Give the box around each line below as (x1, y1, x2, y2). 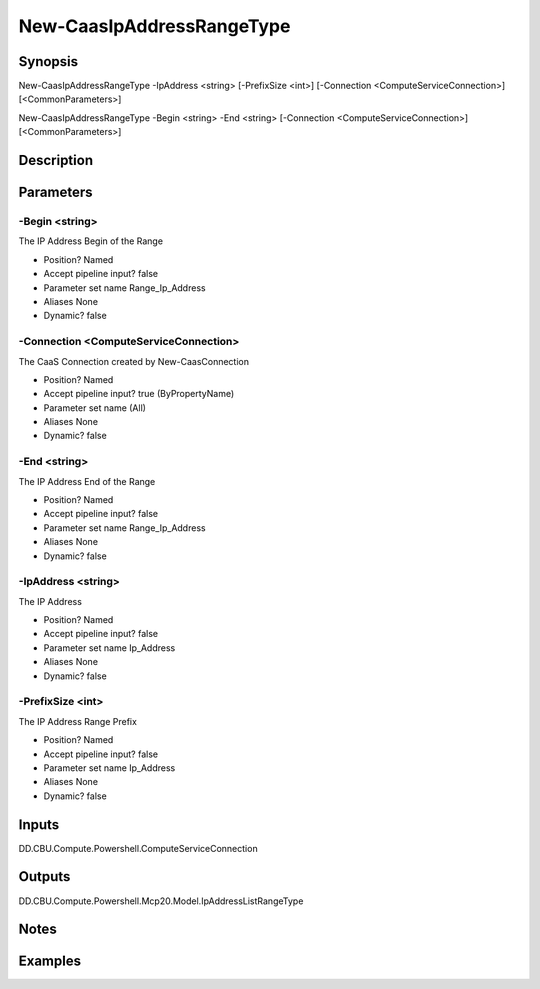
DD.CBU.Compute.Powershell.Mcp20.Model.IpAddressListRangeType (18, 895, 304, 907)
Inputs (18, 816, 60, 833)
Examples (18, 953, 82, 970)
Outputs (18, 868, 71, 885)
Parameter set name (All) (43, 401, 147, 414)
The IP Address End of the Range (18, 475, 156, 487)
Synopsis (18, 53, 79, 70)
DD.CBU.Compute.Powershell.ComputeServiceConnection (18, 842, 259, 854)
